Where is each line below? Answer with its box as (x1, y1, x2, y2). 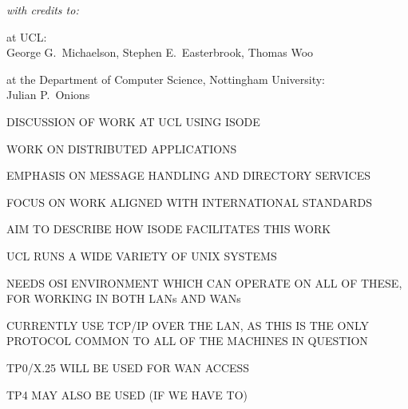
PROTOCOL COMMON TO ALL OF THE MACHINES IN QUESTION (6, 332, 368, 349)
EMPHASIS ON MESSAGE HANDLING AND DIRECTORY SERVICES (6, 167, 371, 184)
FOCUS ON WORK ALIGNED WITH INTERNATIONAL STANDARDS (6, 193, 373, 210)
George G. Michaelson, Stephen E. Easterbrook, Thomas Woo (6, 44, 314, 61)
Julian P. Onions (6, 86, 90, 103)
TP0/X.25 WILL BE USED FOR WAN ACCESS (6, 359, 250, 375)
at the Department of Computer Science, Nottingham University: (6, 70, 325, 87)
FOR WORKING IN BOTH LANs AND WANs (6, 290, 241, 307)
